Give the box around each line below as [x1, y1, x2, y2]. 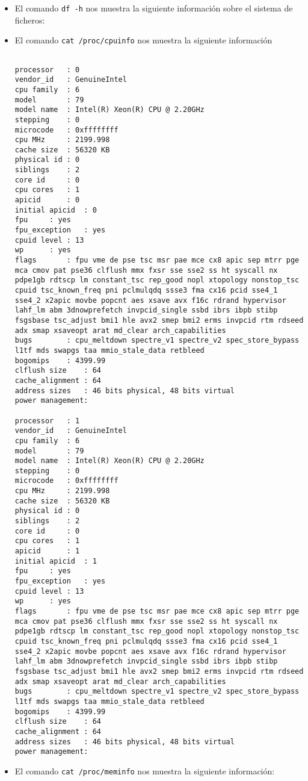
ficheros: [14, 13, 45, 26]
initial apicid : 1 [14, 556, 97, 565]
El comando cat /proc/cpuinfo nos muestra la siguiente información [14, 34, 273, 46]
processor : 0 [14, 65, 80, 74]
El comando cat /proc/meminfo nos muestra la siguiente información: [14, 764, 275, 777]
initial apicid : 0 [14, 205, 97, 214]
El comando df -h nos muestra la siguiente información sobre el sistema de [14, 2, 293, 14]
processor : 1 [14, 416, 80, 425]
